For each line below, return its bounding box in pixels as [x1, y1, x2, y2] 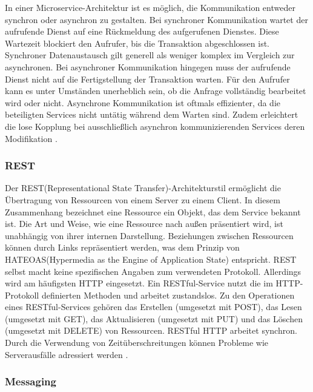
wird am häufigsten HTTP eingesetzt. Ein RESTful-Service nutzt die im [5, 277, 273, 289]
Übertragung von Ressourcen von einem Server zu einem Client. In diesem [5, 193, 280, 206]
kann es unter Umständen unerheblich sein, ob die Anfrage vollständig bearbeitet [5, 84, 306, 97]
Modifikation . [5, 132, 58, 144]
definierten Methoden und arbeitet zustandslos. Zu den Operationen [41, 288, 295, 301]
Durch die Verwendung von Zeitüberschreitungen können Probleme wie [5, 336, 269, 349]
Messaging [5, 374, 56, 389]
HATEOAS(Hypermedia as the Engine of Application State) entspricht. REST [5, 252, 297, 265]
